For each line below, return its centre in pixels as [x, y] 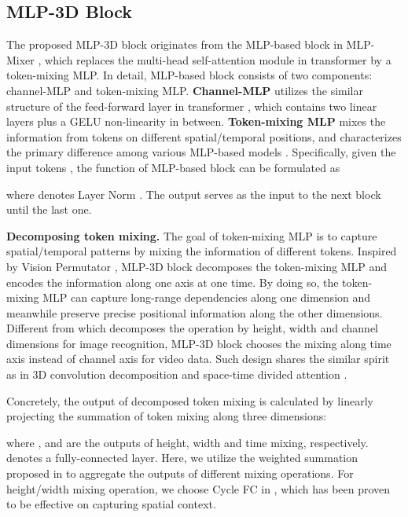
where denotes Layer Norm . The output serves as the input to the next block [194, 194]
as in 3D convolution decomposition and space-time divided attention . [177, 374]
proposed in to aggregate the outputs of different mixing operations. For [180, 473]
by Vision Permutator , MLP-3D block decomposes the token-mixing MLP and [197, 266]
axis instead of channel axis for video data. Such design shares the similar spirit [198, 359]
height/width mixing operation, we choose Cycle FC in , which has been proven [198, 488]
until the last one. [49, 209]
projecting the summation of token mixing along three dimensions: [167, 416]
